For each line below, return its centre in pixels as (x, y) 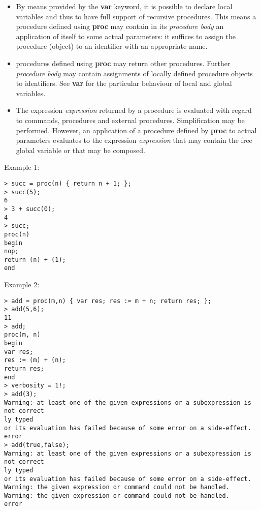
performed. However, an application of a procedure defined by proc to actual (136, 130)
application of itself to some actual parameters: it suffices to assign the (126, 36)
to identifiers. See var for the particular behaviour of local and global (124, 83)
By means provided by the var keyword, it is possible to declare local (124, 6)
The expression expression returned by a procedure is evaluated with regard (134, 110)
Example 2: (22, 284)
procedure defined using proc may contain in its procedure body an (120, 26)
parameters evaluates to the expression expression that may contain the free (134, 140)
